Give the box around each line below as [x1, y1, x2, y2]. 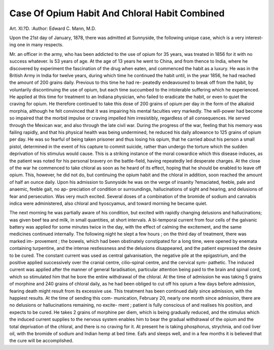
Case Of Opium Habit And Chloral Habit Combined [9, 8, 225, 19]
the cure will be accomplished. [9, 338, 74, 344]
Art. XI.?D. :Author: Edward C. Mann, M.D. [9, 25, 96, 31]
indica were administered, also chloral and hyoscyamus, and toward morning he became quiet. [9, 200, 208, 206]
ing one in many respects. [9, 42, 63, 48]
